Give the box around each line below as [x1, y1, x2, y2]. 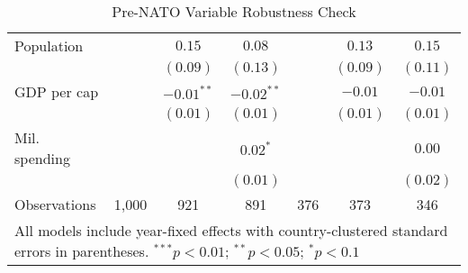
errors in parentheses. [14, 241, 149, 261]
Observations [14, 194, 96, 214]
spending [14, 148, 70, 168]
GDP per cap [14, 81, 99, 102]
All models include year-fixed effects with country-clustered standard [14, 220, 448, 241]
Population [14, 35, 84, 56]
